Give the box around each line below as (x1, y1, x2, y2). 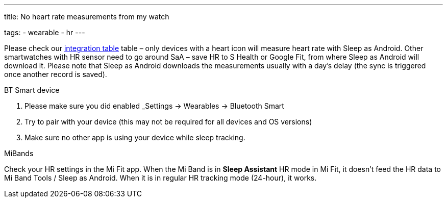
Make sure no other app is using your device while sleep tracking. (24, 133, 245, 142)
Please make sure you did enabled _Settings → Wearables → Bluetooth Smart (24, 102, 284, 110)
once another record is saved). (4, 70, 107, 79)
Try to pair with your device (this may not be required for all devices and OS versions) (24, 117, 312, 126)
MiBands (4, 149, 34, 158)
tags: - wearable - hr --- (4, 28, 85, 37)
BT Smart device (4, 86, 60, 94)
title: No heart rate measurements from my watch (4, 12, 169, 21)
